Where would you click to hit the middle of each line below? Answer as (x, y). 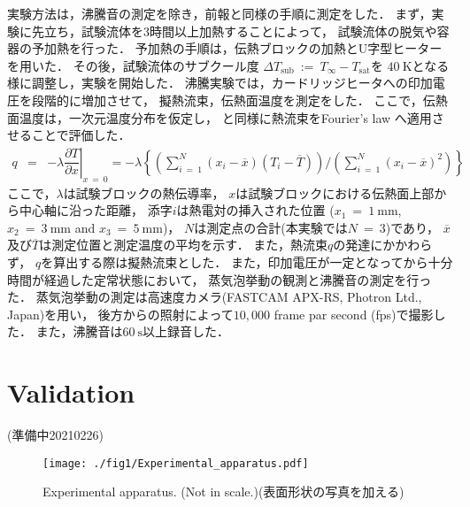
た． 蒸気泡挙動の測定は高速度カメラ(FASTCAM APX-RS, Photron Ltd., (215, 297)
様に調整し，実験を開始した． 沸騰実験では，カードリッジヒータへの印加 (220, 83)
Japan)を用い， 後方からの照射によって (120, 314)
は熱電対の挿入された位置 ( (255, 210)
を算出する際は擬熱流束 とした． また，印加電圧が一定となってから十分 (247, 261)
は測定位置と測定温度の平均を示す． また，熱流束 (184, 245)
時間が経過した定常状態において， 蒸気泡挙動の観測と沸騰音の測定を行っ (220, 279)
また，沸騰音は (79, 331)
